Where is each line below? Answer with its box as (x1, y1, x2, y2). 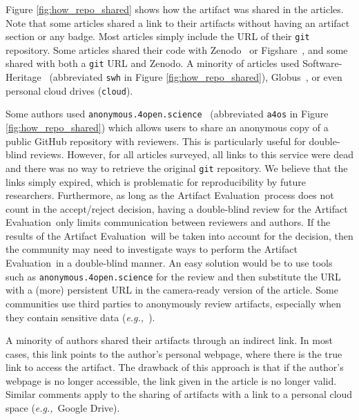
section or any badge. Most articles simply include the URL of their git (6, 29, 310, 44)
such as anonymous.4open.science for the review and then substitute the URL (6, 269, 341, 283)
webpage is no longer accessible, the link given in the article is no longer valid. (6, 373, 337, 388)
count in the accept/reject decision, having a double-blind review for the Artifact (6, 201, 348, 216)
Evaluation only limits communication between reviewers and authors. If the (6, 215, 331, 229)
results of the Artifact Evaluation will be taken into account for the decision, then (6, 228, 353, 242)
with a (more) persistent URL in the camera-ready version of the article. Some (6, 283, 338, 297)
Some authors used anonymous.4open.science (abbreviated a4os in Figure (6, 106, 329, 121)
